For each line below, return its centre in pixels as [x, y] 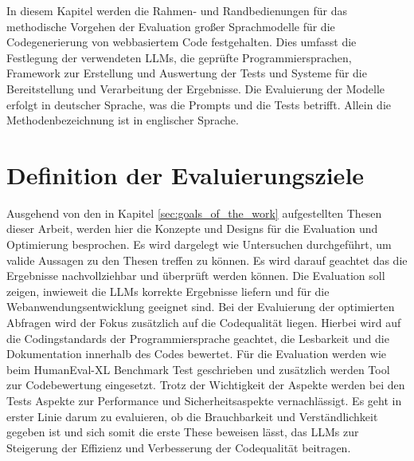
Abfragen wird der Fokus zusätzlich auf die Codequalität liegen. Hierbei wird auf [204, 323]
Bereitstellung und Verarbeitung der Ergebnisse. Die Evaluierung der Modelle [196, 88]
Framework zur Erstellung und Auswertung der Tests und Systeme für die [187, 73]
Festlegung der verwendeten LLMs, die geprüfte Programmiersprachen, [179, 57]
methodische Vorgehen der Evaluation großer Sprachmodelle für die [171, 26]
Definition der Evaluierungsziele [186, 174]
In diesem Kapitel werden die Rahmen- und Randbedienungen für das [177, 10]
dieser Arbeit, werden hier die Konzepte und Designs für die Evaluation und [192, 229]
